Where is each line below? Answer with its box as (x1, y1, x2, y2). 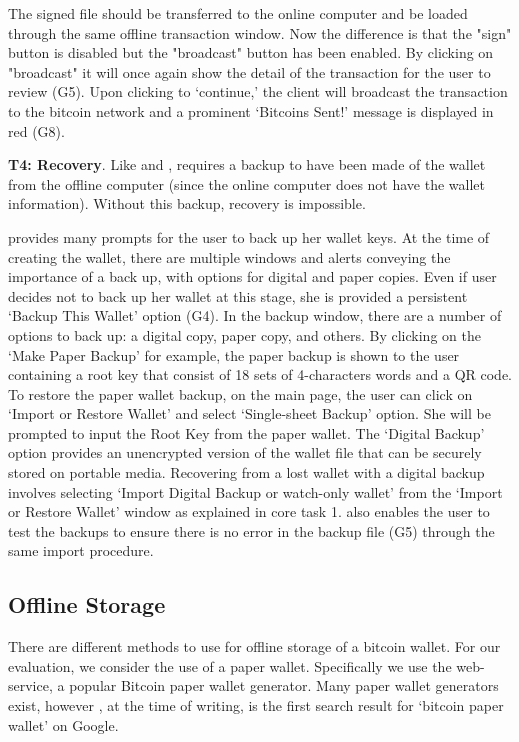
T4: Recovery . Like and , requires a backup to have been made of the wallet (8, 154, 486, 175)
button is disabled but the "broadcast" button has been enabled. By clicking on (8, 42, 494, 63)
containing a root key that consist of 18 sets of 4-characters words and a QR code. (8, 364, 512, 385)
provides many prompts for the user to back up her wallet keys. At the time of (8, 226, 490, 247)
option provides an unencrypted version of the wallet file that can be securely (8, 442, 482, 463)
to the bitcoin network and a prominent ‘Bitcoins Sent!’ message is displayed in (8, 100, 494, 121)
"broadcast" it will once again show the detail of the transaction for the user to (8, 61, 491, 82)
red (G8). (8, 120, 65, 141)
